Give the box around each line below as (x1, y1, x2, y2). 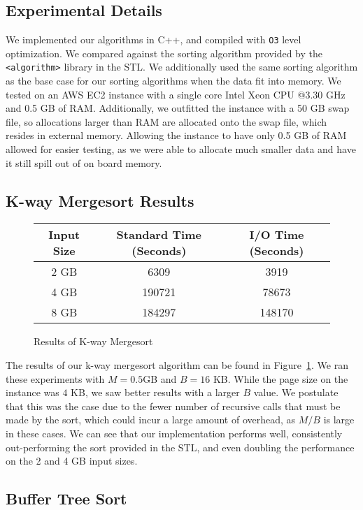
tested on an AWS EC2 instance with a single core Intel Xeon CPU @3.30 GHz (6, 87, 346, 101)
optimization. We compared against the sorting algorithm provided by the (6, 45, 323, 60)
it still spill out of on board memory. (6, 155, 162, 170)
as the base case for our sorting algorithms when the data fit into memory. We (6, 73, 341, 88)
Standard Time (116, 226, 201, 243)
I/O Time (249, 226, 304, 243)
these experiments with (6, 371, 105, 386)
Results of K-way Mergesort (34, 334, 153, 349)
